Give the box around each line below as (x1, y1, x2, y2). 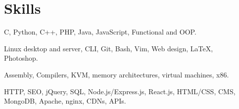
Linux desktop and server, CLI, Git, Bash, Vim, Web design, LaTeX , (4, 43, 213, 53)
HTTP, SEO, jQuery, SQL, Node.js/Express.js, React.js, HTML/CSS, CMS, (4, 86, 236, 96)
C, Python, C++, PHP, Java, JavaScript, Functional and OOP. (4, 27, 196, 37)
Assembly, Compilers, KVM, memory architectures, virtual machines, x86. (4, 69, 229, 79)
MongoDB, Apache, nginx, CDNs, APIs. (4, 96, 126, 106)
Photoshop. (4, 53, 38, 63)
